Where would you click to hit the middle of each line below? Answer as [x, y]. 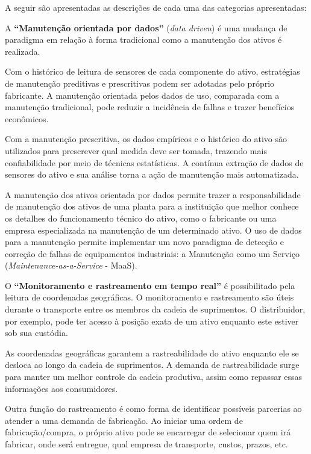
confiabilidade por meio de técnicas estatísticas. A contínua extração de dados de [154, 162]
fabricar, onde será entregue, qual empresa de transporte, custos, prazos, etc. [146, 444]
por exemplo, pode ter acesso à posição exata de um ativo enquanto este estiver [152, 321]
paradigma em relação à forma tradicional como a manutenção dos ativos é [143, 39]
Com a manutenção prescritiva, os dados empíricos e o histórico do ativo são [146, 139]
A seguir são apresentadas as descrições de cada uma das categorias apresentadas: [156, 7]
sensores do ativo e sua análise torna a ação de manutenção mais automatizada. [152, 174]
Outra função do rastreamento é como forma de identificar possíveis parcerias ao [153, 409]
